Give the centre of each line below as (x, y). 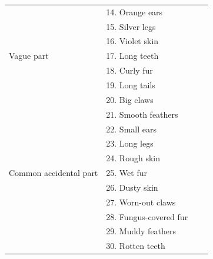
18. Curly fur (129, 70)
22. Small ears (131, 129)
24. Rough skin (133, 158)
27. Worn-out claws (141, 202)
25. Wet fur (127, 173)
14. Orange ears (134, 11)
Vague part (29, 56)
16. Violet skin (132, 41)
